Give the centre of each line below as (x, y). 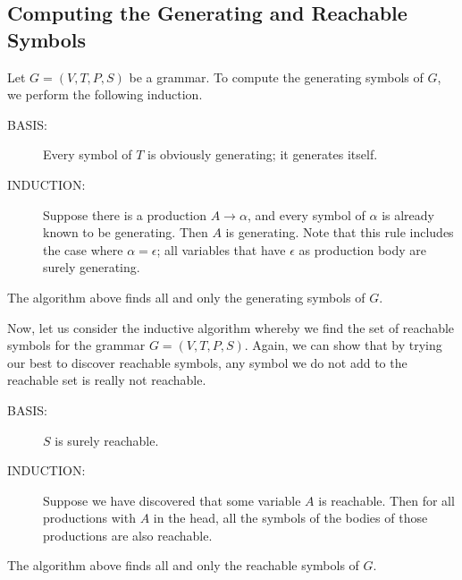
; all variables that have (221, 249)
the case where (83, 249)
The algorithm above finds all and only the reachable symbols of (183, 565)
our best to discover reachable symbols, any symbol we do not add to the (207, 362)
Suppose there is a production (125, 214)
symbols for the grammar (76, 345)
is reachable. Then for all (386, 500)
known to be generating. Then (126, 232)
